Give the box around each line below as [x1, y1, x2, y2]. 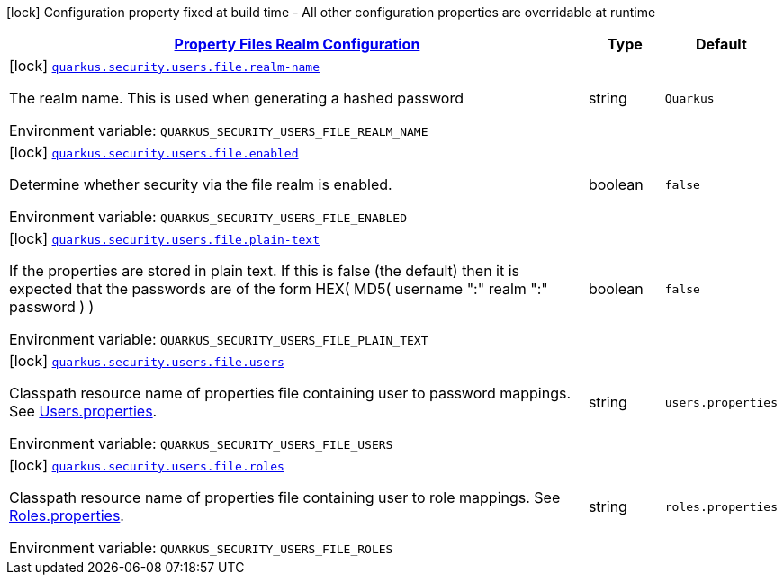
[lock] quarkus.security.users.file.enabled [9, 143, 299, 161]
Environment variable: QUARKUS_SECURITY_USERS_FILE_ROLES [9, 539, 393, 557]
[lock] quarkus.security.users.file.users [9, 352, 284, 370]
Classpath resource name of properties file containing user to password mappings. [9, 384, 572, 402]
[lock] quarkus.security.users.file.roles [9, 456, 284, 474]
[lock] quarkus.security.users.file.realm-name [9, 57, 320, 75]
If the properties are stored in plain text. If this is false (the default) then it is [9, 262, 520, 280]
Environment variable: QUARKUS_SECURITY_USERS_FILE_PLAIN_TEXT [9, 330, 428, 348]
